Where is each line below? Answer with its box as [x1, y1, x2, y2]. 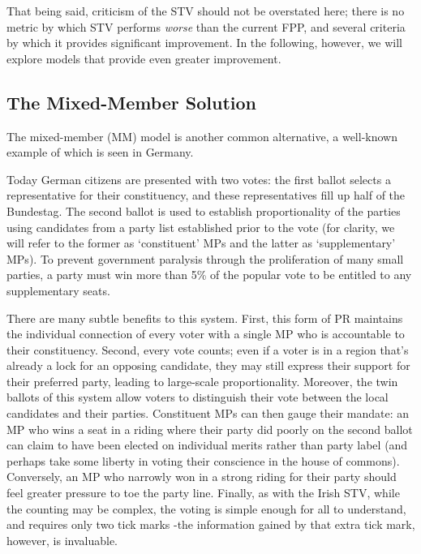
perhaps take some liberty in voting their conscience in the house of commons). [6, 452, 400, 469]
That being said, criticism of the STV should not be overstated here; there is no [6, 2, 405, 19]
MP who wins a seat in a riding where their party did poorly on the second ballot [6, 420, 413, 437]
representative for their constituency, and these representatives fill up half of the [6, 187, 406, 204]
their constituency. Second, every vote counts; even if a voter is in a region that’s [6, 341, 409, 358]
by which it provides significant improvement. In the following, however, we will [6, 34, 402, 51]
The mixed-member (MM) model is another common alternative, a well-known [6, 127, 397, 144]
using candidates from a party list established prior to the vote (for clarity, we [6, 218, 395, 235]
